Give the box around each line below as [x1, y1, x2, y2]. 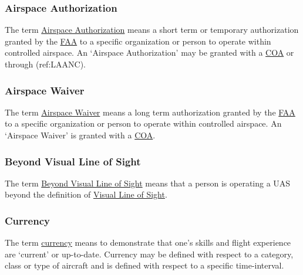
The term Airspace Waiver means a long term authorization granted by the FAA [5, 106, 295, 118]
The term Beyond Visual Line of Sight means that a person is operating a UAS [5, 176, 291, 189]
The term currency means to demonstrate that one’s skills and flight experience [5, 236, 291, 249]
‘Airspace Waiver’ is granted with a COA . [5, 129, 156, 141]
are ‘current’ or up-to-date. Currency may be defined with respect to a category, [5, 247, 294, 260]
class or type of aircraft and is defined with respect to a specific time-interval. [5, 259, 284, 271]
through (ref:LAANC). [5, 58, 86, 70]
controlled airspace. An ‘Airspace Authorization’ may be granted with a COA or [5, 46, 294, 59]
